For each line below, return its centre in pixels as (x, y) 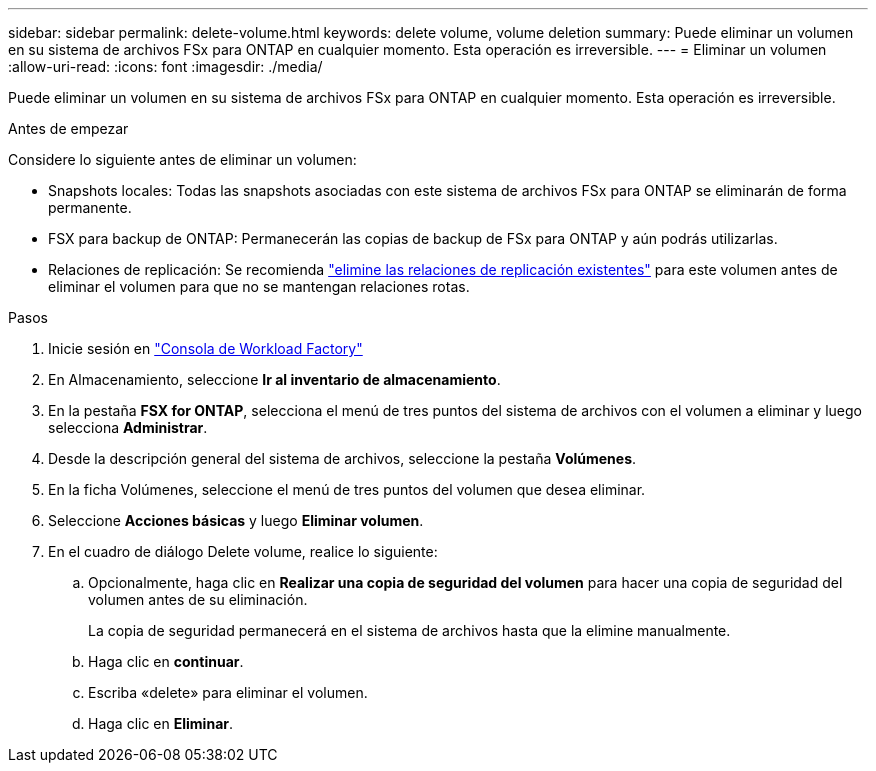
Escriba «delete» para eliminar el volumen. (228, 692)
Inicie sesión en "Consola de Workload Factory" (205, 348)
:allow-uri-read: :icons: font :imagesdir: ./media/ (165, 66)
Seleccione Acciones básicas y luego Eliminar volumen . (236, 520)
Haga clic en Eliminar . (161, 723)
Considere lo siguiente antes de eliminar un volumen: (182, 159)
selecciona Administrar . (128, 427)
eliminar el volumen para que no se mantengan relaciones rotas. (259, 286)
